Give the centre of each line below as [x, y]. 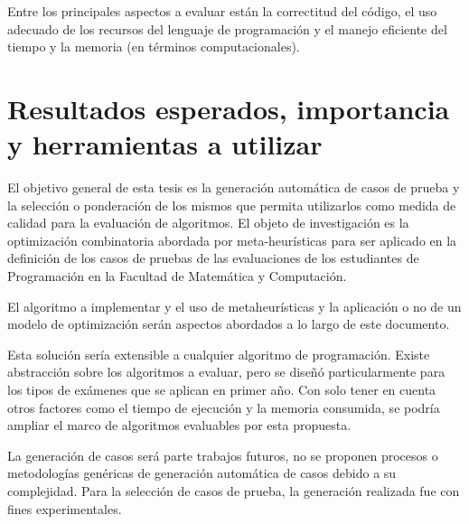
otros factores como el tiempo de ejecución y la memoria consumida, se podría [224, 407]
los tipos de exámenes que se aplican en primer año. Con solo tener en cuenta [222, 390]
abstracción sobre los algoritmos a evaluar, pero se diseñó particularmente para [226, 372]
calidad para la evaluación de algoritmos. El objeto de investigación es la [208, 223]
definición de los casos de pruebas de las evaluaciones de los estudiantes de [213, 258]
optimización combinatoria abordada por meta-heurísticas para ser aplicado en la [232, 240]
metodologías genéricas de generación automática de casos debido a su [202, 473]
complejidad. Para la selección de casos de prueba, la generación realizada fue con [234, 491]
